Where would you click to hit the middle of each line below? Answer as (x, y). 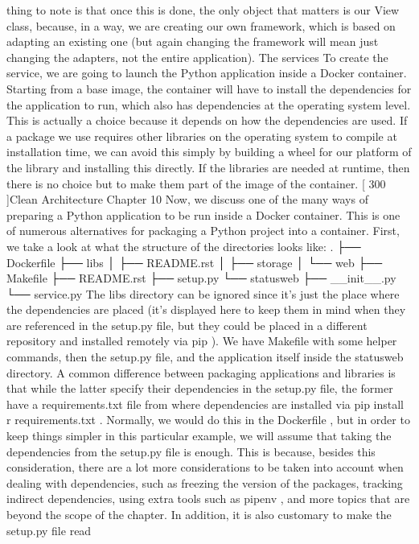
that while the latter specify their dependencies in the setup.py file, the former (200, 388)
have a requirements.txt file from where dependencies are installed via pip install (205, 404)
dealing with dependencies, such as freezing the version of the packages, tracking (205, 482)
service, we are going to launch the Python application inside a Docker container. (207, 73)
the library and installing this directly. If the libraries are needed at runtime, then (208, 167)
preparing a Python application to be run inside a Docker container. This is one (203, 214)
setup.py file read (49, 530)
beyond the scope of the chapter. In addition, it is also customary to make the (199, 514)
